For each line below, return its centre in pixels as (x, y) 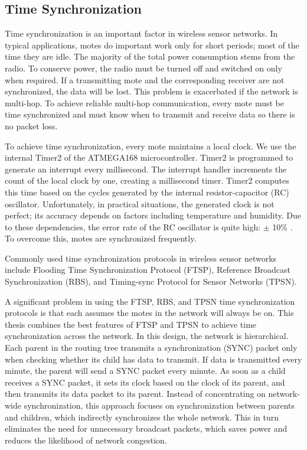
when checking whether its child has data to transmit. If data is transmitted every (153, 359)
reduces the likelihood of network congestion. (86, 440)
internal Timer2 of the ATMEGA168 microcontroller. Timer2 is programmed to (149, 157)
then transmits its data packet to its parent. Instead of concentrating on (135, 394)
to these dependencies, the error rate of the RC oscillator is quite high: (133, 226)
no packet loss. (31, 125)
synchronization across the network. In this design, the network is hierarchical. (147, 336)
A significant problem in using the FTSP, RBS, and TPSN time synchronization (150, 301)
